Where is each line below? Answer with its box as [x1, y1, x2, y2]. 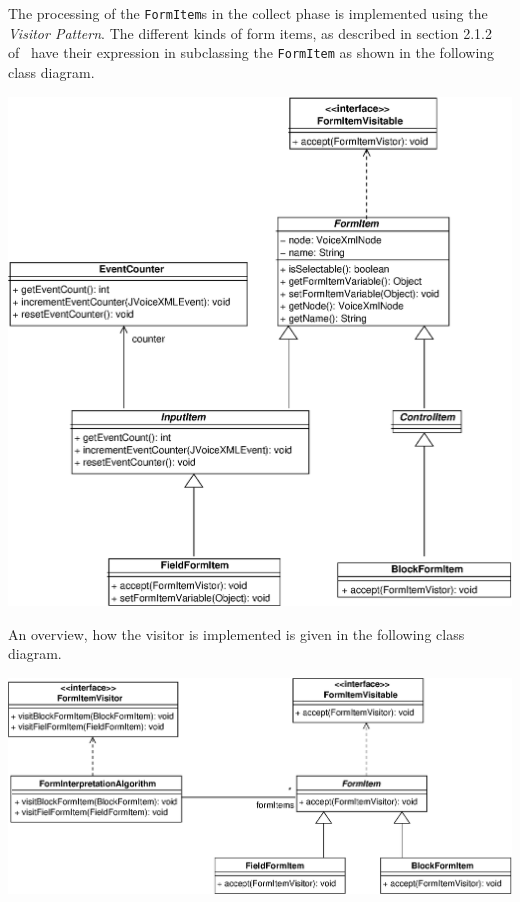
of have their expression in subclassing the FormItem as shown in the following [8, 42, 495, 63]
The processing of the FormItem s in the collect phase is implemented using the [8, 3, 488, 23]
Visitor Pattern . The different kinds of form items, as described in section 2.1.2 [8, 22, 492, 43]
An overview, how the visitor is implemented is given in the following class [8, 623, 465, 644]
